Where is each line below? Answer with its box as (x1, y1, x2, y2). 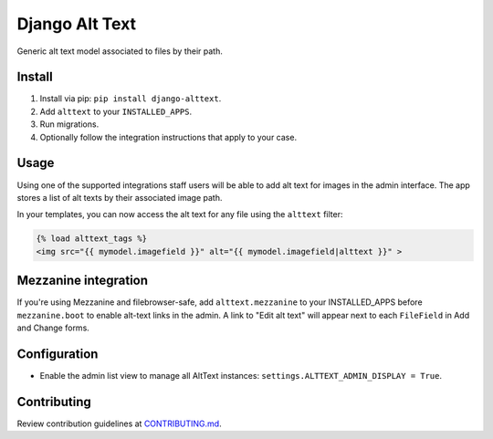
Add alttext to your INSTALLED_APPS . (39, 106, 193, 117)
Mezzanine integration (16, 273, 149, 288)
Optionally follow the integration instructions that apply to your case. (39, 131, 297, 142)
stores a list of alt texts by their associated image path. (16, 192, 223, 203)
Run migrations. (39, 119, 100, 130)
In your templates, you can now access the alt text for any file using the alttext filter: (16, 209, 343, 220)
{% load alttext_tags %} (36, 234, 148, 244)
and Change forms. (16, 322, 90, 333)
